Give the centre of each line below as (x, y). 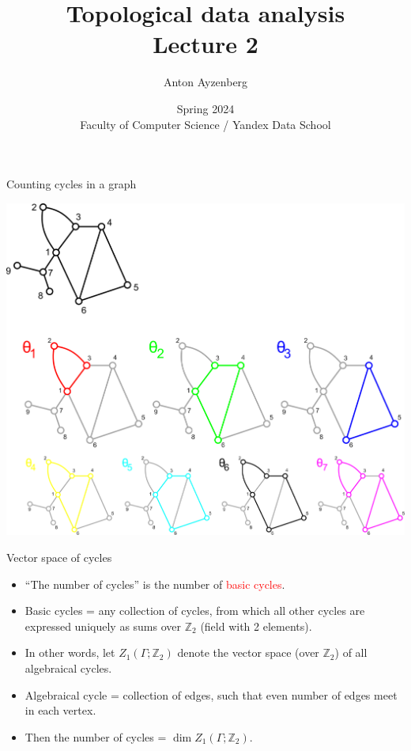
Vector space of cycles (59, 558)
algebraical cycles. (68, 668)
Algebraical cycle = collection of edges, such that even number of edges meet (211, 694)
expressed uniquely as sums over (103, 626)
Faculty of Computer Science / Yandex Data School (205, 124)
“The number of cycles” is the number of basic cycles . (155, 584)
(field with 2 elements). (256, 626)
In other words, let (70, 652)
